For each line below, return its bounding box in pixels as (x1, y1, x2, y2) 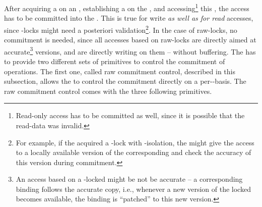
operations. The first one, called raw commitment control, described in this (4, 66, 235, 76)
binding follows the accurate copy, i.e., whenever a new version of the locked (16, 183, 251, 194)
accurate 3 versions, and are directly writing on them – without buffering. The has (4, 44, 256, 57)
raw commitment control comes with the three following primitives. (4, 85, 212, 96)
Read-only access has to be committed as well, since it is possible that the (16, 110, 245, 121)
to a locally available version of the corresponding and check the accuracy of (16, 147, 251, 158)
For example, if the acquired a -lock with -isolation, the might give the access (16, 137, 254, 147)
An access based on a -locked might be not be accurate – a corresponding (16, 174, 243, 184)
